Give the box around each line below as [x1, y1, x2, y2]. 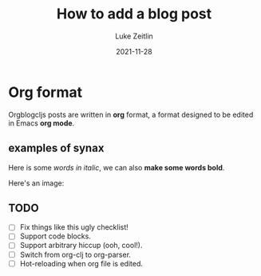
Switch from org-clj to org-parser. [19, 250, 132, 259]
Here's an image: [8, 178, 65, 188]
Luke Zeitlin [115, 31, 153, 41]
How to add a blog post [56, 5, 212, 23]
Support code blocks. [19, 231, 92, 241]
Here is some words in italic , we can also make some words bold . [8, 162, 225, 172]
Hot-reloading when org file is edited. [19, 258, 144, 268]
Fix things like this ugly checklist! [19, 222, 129, 232]
